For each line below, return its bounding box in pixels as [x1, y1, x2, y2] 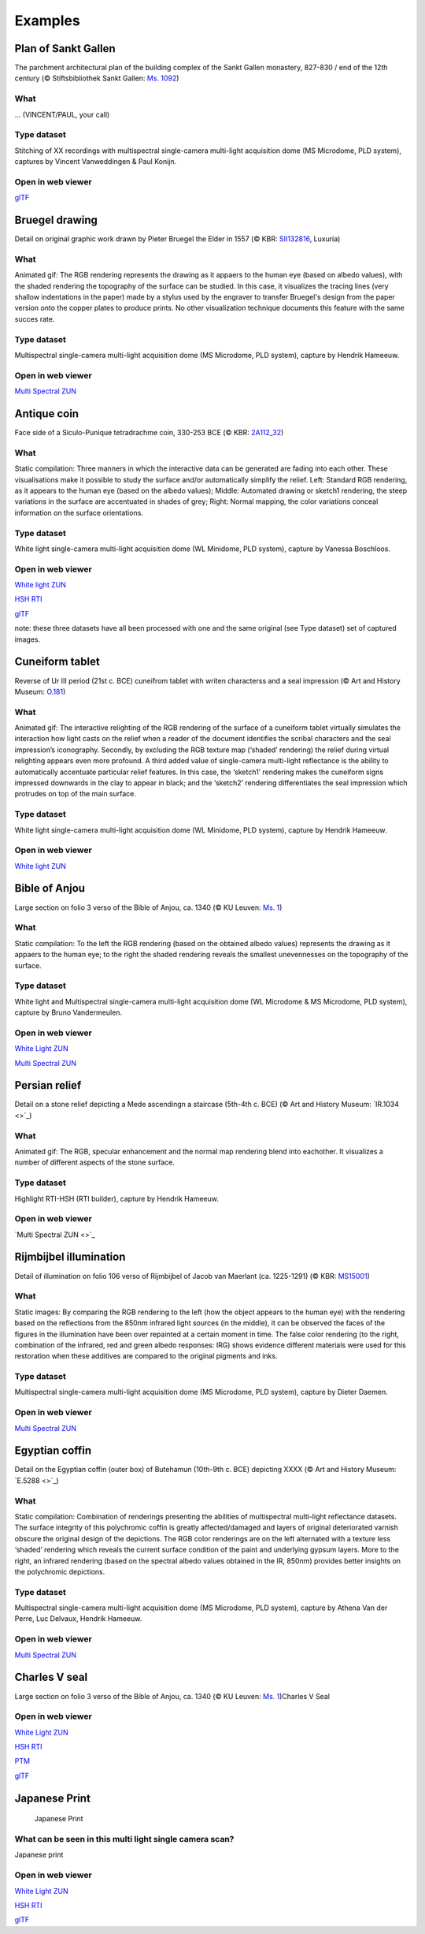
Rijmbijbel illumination [14, 1250, 126, 1264]
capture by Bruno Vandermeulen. [14, 1008, 122, 1017]
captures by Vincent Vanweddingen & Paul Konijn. [14, 157, 177, 166]
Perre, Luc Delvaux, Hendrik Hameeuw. [14, 1614, 142, 1623]
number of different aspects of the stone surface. [14, 1157, 175, 1167]
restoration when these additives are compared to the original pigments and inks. [14, 1351, 278, 1361]
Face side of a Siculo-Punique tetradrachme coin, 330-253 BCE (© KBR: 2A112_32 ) [14, 428, 284, 438]
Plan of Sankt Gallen [14, 42, 116, 55]
